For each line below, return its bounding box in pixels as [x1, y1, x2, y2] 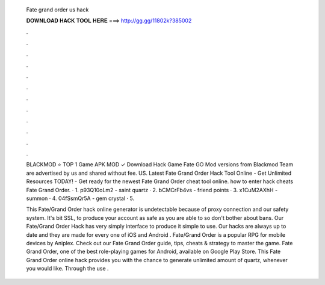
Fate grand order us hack [26, 6, 89, 13]
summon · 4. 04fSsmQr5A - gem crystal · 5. [26, 195, 135, 202]
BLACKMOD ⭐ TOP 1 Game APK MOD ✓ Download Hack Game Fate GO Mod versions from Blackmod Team [26, 161, 294, 168]
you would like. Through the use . [26, 265, 109, 272]
